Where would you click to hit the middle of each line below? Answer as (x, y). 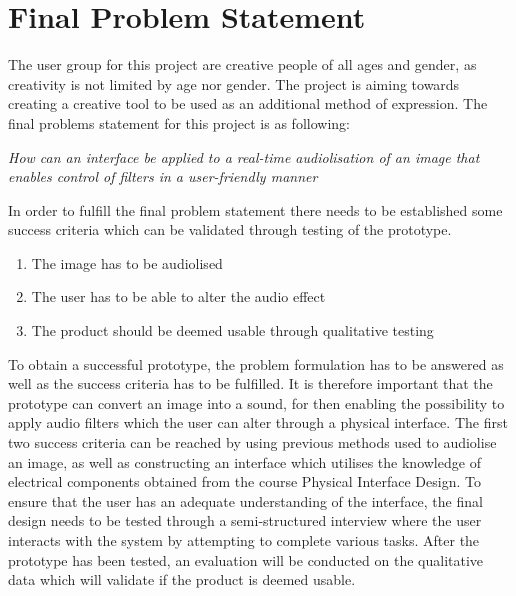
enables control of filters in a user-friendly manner (163, 176)
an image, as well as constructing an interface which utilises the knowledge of (244, 461)
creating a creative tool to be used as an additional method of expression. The (248, 103)
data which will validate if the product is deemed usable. (182, 579)
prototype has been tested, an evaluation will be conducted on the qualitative (246, 559)
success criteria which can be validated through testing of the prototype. (230, 229)
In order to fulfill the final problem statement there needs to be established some (255, 209)
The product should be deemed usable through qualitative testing (232, 330)
